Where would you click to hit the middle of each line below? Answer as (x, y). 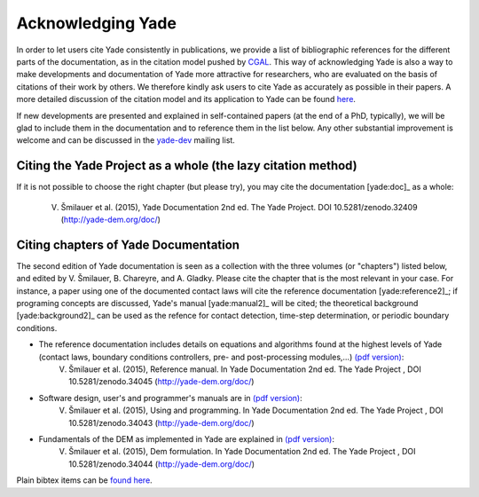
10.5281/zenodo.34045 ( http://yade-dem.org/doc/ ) (161, 382)
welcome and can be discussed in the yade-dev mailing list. (126, 140)
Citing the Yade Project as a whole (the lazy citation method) (187, 166)
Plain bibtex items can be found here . (84, 480)
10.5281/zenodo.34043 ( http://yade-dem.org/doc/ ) (161, 422)
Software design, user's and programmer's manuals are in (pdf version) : (170, 398)
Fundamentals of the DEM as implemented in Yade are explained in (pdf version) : (186, 438)
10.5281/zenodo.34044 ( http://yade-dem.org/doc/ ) (162, 464)
